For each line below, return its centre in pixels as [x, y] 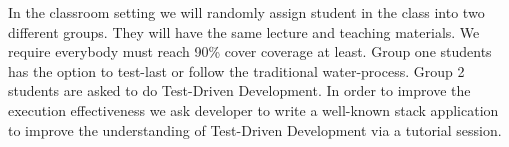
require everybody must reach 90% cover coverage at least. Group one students [250, 51]
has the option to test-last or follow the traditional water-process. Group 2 [236, 70]
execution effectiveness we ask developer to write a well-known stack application [253, 109]
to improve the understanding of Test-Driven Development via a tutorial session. [255, 129]
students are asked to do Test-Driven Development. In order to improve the [239, 90]
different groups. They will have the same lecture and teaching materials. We [244, 31]
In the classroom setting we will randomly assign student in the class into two [246, 12]
